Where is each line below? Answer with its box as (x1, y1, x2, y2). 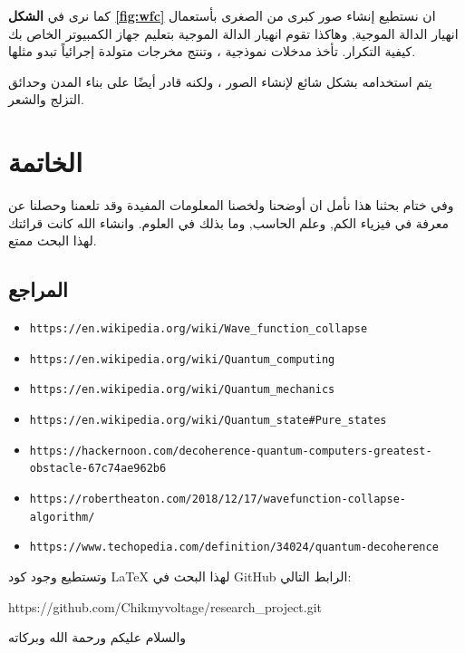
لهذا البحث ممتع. (8, 231, 97, 250)
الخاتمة (8, 143, 82, 180)
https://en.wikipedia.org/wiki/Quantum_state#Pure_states (29, 414, 387, 427)
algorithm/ (29, 510, 95, 523)
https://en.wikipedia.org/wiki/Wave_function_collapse (29, 322, 368, 336)
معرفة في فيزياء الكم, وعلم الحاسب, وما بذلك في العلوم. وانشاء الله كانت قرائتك (8, 213, 450, 232)
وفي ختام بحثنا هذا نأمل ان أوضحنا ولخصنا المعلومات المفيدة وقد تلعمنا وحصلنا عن (8, 196, 454, 215)
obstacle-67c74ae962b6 (29, 462, 167, 475)
